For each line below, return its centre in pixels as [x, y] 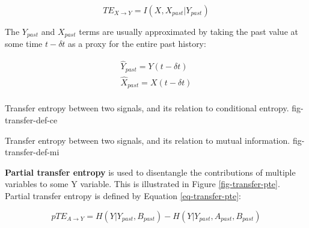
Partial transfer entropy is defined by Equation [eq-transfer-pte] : [123, 196]
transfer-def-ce [31, 120]
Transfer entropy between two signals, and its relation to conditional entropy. [147, 108]
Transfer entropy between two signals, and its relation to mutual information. [148, 140]
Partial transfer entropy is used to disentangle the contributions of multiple [150, 172]
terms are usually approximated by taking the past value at [188, 31]
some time [24, 44]
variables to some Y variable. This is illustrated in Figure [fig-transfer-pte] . [142, 184]
